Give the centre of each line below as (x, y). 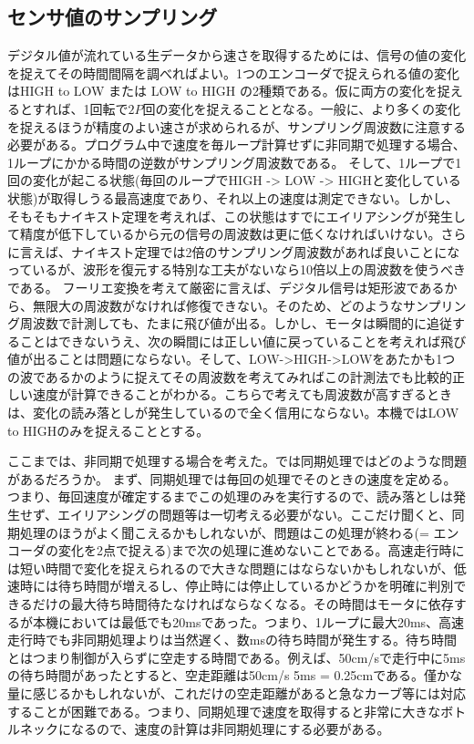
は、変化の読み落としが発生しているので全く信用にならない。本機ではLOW (233, 413)
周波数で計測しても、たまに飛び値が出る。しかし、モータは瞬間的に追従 (236, 323)
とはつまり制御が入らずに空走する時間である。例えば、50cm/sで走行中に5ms (237, 657)
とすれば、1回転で (74, 108)
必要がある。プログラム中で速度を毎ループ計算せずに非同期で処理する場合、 (237, 145)
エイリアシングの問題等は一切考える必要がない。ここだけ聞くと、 (255, 515)
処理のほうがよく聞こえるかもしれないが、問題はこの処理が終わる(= (224, 532)
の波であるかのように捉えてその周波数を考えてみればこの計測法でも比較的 (230, 376)
